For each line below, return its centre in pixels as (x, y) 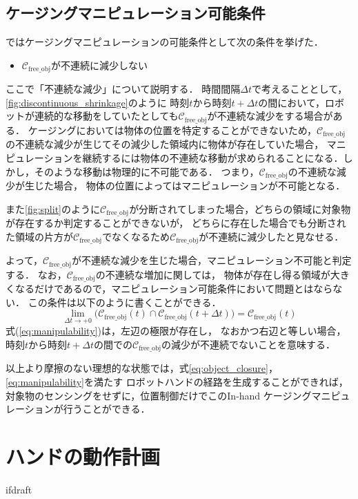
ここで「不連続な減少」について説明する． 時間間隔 (123, 89)
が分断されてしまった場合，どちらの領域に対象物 (240, 208)
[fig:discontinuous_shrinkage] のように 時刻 (98, 102)
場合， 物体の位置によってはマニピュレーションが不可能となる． (199, 185)
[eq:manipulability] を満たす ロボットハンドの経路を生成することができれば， (177, 382)
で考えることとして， (299, 89)
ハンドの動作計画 (83, 456)
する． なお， (36, 274)
